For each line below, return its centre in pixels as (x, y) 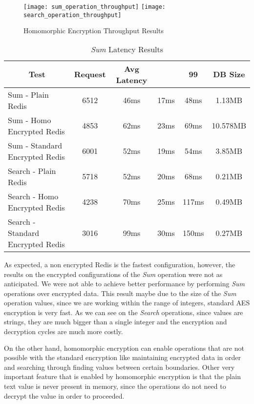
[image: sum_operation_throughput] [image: (95, 7)
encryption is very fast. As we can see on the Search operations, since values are (124, 312)
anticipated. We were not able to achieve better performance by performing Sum (124, 284)
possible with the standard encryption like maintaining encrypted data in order (123, 357)
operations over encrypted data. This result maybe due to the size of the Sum (120, 293)
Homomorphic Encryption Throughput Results (94, 31)
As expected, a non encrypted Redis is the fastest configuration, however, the (120, 264)
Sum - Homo (30, 120)
